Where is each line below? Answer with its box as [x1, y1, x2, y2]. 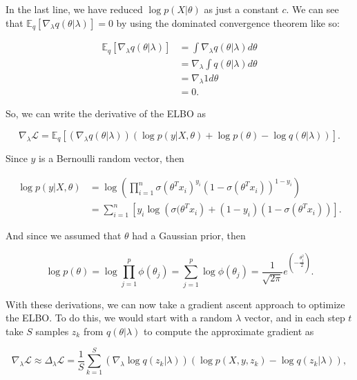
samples [35, 323, 69, 338]
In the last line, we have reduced [6, 2, 143, 16]
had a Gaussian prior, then [132, 228, 246, 243]
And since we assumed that [6, 228, 122, 243]
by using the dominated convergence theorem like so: [116, 15, 340, 30]
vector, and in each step [244, 310, 345, 325]
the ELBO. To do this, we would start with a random [6, 310, 233, 325]
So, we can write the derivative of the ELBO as [6, 106, 206, 121]
